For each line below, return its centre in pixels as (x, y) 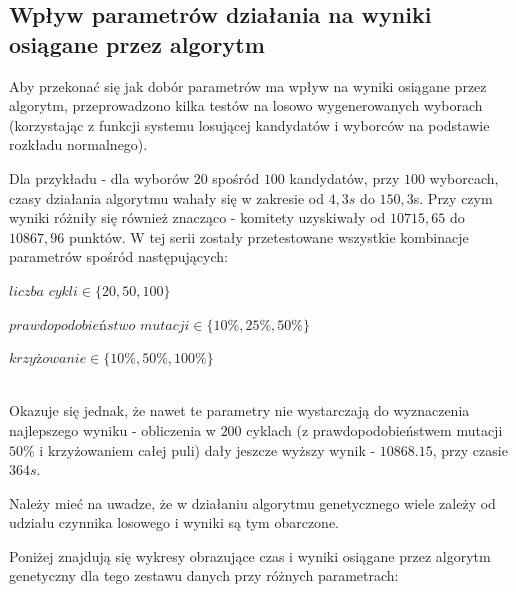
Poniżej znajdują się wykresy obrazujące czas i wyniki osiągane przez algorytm (250, 555)
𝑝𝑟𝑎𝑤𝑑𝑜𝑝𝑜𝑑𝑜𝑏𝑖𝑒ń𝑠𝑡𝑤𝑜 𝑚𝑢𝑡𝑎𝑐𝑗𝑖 (99, 325)
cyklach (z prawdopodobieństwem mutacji (374, 429)
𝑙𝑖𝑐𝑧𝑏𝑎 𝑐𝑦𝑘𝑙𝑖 (43, 291)
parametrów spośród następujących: (118, 256)
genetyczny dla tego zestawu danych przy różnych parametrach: (204, 575)
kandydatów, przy (344, 177)
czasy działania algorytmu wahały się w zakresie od (166, 197)
